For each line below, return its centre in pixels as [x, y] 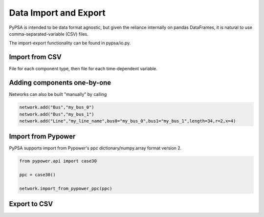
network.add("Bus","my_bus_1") [57, 114]
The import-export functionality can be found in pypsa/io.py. [70, 43]
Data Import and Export [57, 13]
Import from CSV [35, 57]
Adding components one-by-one [60, 83]
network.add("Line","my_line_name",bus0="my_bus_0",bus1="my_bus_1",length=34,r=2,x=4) [128, 121]
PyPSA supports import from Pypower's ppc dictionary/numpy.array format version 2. [95, 148]
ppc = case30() [37, 175]
